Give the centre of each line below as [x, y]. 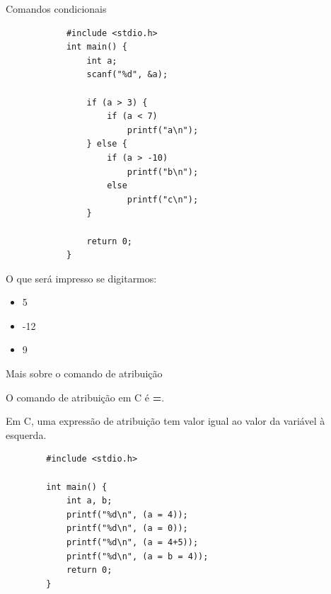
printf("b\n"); [163, 172]
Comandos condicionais [56, 8]
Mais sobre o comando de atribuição [84, 373]
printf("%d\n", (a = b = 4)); [137, 556]
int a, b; [89, 501]
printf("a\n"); [163, 130]
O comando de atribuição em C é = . [85, 397]
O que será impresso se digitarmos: [81, 278]
